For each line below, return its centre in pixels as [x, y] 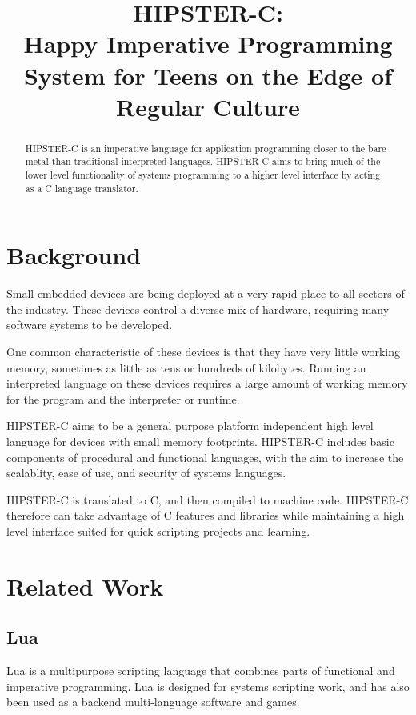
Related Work [85, 586]
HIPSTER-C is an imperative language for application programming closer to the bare [206, 148]
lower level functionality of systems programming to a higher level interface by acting [203, 175]
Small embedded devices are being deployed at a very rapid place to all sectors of [206, 293]
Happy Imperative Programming [208, 44]
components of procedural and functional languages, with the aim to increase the [205, 457]
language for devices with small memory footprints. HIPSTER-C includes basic [200, 442]
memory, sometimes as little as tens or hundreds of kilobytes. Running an [186, 367]
